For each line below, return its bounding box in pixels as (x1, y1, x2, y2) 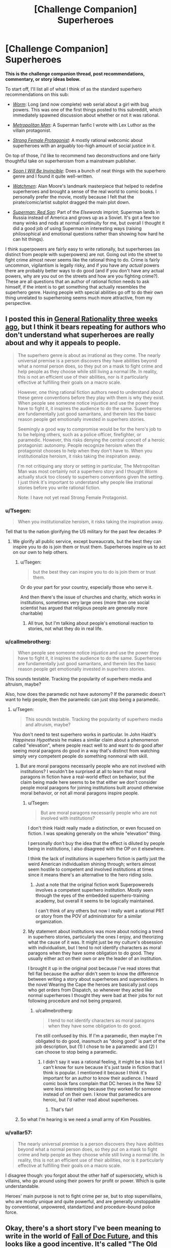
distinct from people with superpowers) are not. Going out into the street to (5, 251, 163, 258)
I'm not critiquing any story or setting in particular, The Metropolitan (17, 463, 160, 469)
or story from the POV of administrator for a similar (35, 913, 142, 919)
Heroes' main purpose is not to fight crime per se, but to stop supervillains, (5, 1193, 163, 1199)
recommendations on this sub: (5, 91, 69, 97)
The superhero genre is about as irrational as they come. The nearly (17, 352, 161, 358)
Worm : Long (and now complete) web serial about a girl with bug (12, 101, 149, 107)
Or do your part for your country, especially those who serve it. (20, 584, 153, 590)
